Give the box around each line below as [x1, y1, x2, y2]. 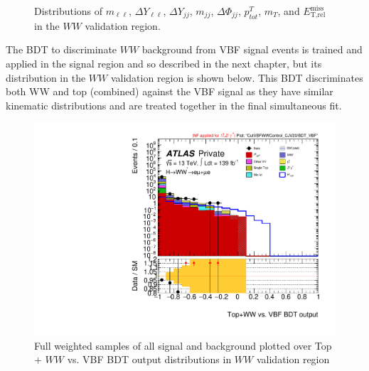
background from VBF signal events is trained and [141, 42, 363, 57]
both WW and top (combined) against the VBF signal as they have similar [6, 84, 333, 99]
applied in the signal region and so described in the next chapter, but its [6, 55, 322, 70]
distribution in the [6, 70, 86, 85]
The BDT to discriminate [6, 42, 117, 57]
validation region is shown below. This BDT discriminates [110, 70, 363, 85]
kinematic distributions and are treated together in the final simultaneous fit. [6, 97, 342, 112]
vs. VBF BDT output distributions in [67, 352, 232, 367]
